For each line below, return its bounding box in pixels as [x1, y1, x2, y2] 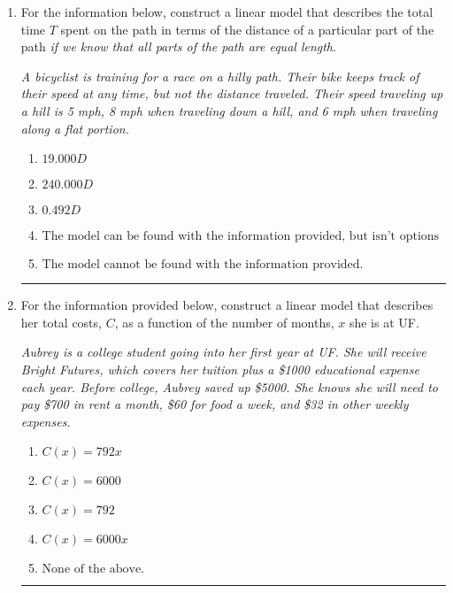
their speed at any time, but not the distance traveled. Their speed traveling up [20, 84, 443, 103]
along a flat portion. [20, 119, 129, 137]
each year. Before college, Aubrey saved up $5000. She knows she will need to [20, 377, 438, 396]
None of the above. [42, 563, 145, 576]
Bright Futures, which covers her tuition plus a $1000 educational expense [20, 359, 419, 378]
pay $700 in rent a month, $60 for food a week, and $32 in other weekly [20, 395, 409, 413]
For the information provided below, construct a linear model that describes [20, 296, 434, 314]
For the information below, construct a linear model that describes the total [20, 3, 434, 20]
